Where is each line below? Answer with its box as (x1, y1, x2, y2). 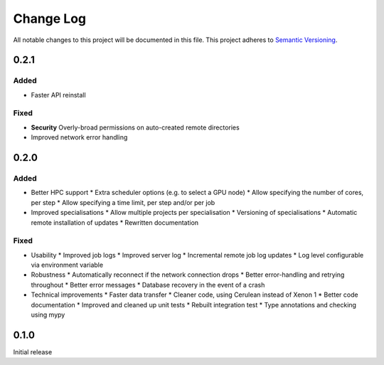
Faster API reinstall (31, 90, 86, 99)
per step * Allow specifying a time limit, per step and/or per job (31, 198, 215, 206)
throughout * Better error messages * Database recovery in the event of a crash (31, 280, 265, 289)
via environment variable (31, 260, 103, 270)
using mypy (31, 310, 65, 319)
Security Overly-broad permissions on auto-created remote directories (31, 123, 240, 132)
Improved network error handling (31, 133, 128, 142)
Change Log (13, 11, 87, 26)
